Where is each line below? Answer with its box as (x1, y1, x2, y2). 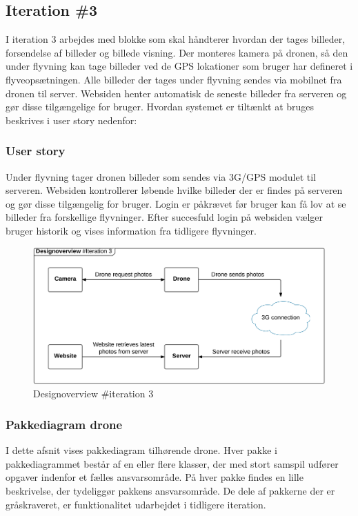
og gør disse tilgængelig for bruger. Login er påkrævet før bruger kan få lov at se (6, 196, 346, 210)
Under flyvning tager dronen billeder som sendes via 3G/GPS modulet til (6, 169, 316, 183)
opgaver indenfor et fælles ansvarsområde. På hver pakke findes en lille (6, 470, 304, 484)
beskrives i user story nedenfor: (6, 112, 137, 127)
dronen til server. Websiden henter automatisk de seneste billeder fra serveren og (6, 86, 347, 100)
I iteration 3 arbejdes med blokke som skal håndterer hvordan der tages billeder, (6, 32, 346, 46)
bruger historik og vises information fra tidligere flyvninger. (6, 223, 257, 237)
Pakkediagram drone (6, 415, 123, 433)
